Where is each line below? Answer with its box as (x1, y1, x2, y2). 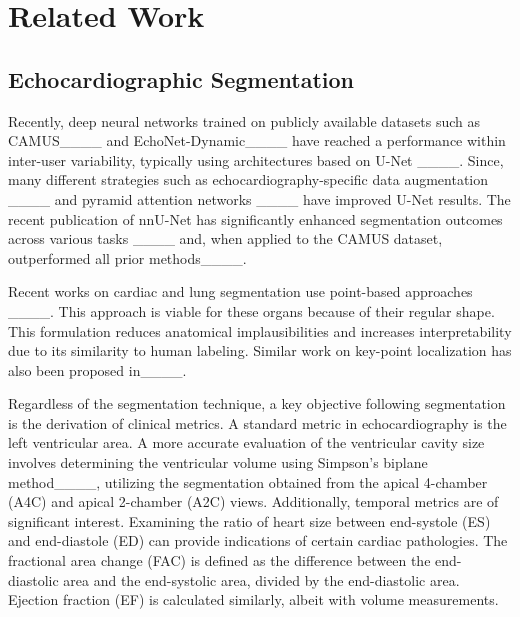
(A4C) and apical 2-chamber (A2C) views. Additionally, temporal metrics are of (8, 491, 499, 512)
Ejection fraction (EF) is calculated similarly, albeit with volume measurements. (8, 589, 499, 610)
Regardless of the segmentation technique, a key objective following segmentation (8, 393, 506, 414)
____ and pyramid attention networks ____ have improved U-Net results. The (8, 188, 511, 209)
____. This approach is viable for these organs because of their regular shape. (8, 300, 495, 321)
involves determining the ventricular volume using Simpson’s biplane (8, 452, 428, 473)
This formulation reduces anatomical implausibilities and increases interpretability (8, 320, 512, 341)
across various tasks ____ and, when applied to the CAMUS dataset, (8, 228, 443, 249)
